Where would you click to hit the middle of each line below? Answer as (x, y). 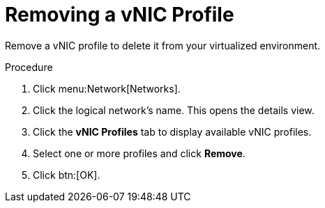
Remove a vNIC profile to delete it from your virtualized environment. (163, 45)
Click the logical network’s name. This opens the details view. (174, 110)
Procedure (29, 67)
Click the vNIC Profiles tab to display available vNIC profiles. (172, 131)
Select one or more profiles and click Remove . (139, 153)
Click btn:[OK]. (67, 175)
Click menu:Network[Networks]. (107, 88)
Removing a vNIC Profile (120, 15)
